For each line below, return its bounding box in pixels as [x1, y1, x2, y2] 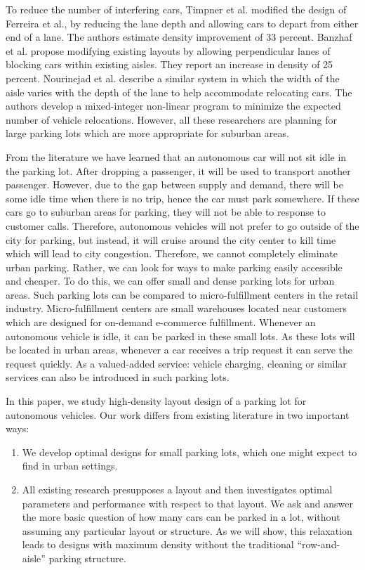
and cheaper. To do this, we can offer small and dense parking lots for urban [6, 273, 335, 288]
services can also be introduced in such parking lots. [6, 370, 230, 384]
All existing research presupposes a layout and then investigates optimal [22, 482, 333, 496]
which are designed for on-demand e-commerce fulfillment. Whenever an [6, 315, 316, 330]
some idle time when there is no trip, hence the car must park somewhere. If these [6, 190, 359, 205]
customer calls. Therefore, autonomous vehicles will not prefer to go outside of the [6, 218, 359, 233]
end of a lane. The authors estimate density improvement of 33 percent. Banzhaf [6, 30, 352, 44]
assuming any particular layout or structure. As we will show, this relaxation [22, 523, 352, 538]
